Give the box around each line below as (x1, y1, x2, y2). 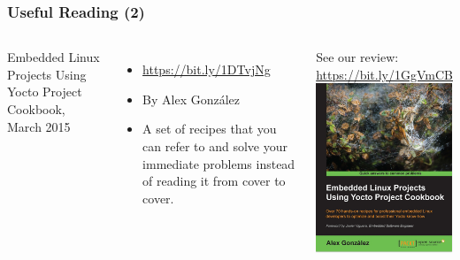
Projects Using (7, 65, 87, 83)
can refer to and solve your (142, 137, 287, 155)
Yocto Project (7, 82, 82, 101)
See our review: (316, 48, 399, 66)
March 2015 (7, 117, 71, 135)
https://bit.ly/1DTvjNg (142, 60, 271, 79)
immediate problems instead (142, 154, 295, 172)
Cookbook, (7, 100, 65, 118)
